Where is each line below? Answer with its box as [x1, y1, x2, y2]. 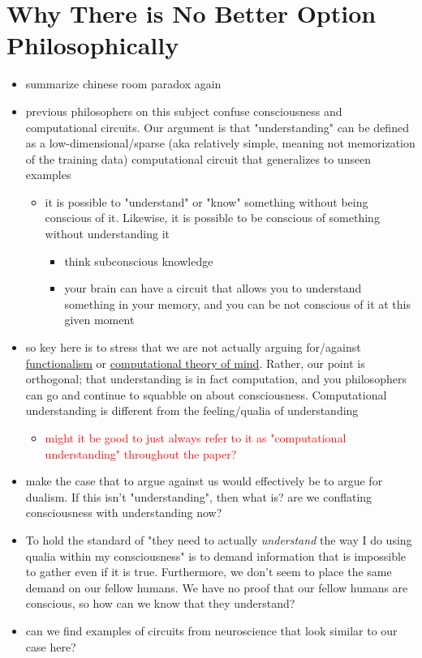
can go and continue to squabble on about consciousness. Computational [25, 386, 387, 403]
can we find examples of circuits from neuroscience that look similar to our [25, 622, 398, 639]
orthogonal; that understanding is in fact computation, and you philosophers [25, 370, 407, 387]
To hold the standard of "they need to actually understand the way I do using [25, 531, 412, 548]
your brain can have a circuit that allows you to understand [64, 280, 362, 297]
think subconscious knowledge [64, 252, 213, 269]
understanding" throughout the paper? [45, 445, 237, 462]
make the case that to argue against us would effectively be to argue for [25, 472, 383, 489]
